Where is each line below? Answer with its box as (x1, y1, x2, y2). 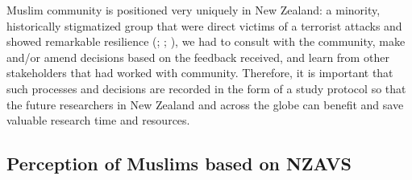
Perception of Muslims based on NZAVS (6, 151, 352, 176)
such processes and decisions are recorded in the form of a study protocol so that (6, 80, 406, 96)
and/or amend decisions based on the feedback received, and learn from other (6, 48, 389, 65)
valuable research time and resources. (6, 112, 190, 129)
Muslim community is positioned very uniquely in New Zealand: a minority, (6, 2, 381, 18)
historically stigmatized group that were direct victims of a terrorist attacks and (6, 17, 402, 34)
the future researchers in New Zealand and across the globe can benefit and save (6, 96, 404, 112)
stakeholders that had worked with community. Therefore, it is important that (6, 64, 393, 81)
